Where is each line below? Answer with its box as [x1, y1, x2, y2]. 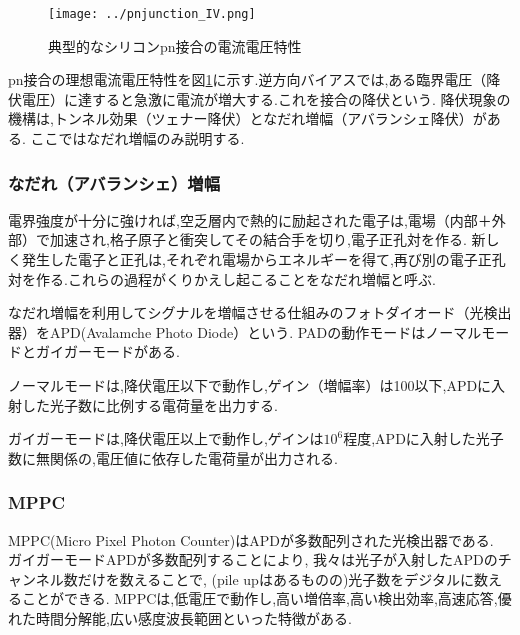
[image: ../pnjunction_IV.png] [48, 7, 256, 21]
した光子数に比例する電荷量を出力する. [21, 394, 278, 415]
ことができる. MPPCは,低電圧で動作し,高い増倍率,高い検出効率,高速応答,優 [21, 588, 512, 609]
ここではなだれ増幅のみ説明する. [30, 128, 245, 149]
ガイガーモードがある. [35, 341, 180, 362]
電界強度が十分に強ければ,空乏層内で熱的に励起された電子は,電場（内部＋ [8, 209, 492, 230]
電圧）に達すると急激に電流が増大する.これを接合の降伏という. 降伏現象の [21, 88, 511, 109]
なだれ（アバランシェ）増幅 [8, 170, 221, 195]
